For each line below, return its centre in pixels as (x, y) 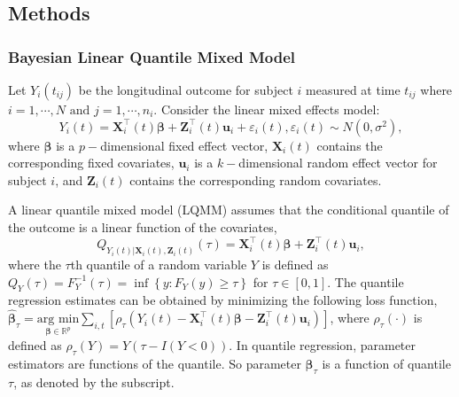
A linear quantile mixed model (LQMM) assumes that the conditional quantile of (229, 210)
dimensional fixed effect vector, (184, 145)
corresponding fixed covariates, (91, 163)
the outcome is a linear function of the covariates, (143, 226)
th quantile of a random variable (159, 264)
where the (35, 264)
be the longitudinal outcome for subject (186, 90)
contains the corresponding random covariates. (256, 179)
